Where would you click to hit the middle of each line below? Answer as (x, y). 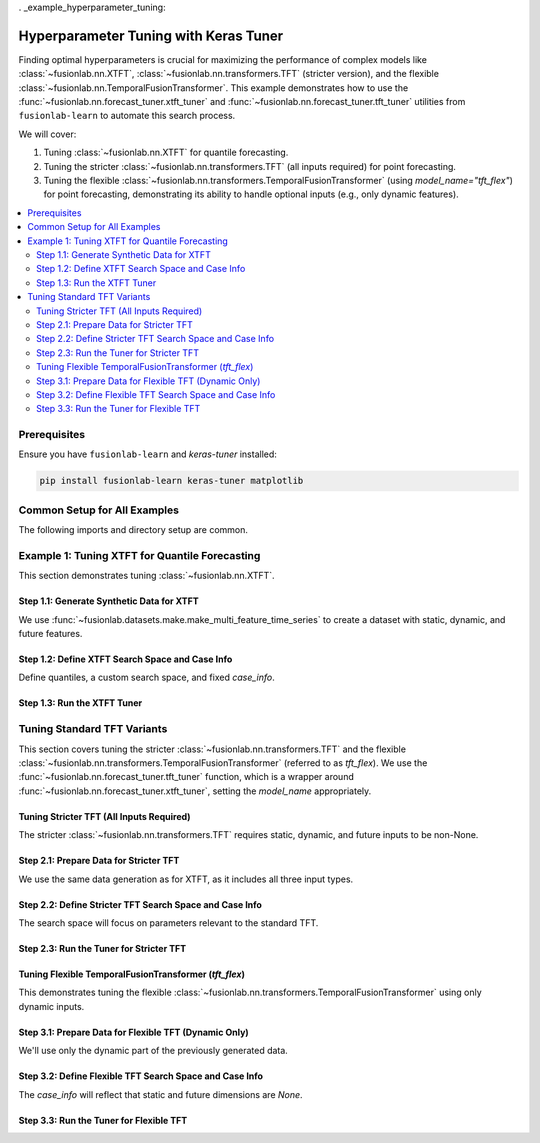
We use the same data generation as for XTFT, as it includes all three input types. (186, 879)
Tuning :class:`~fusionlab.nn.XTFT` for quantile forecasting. (166, 152)
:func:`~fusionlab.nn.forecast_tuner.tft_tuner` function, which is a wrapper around (186, 777)
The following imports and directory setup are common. (133, 530)
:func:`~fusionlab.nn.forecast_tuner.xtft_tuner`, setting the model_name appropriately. (195, 791)
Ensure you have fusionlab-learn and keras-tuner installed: (147, 454)
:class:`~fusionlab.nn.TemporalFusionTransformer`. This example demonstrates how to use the (213, 87)
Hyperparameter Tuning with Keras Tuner (151, 35)
